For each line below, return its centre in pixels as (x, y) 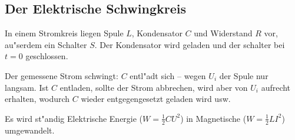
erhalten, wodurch (37, 99)
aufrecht (276, 87)
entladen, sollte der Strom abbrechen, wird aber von (154, 87)
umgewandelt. (30, 130)
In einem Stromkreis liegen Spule (64, 33)
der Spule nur (244, 75)
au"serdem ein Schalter (46, 44)
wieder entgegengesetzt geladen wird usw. (156, 99)
